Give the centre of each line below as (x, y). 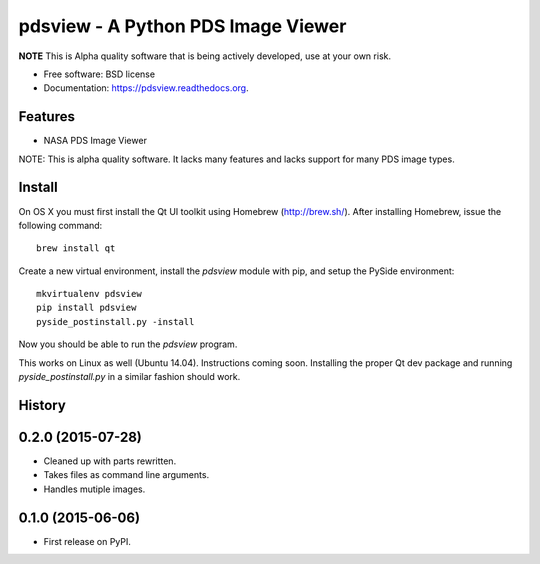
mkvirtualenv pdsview (89, 294)
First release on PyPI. (87, 541)
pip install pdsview (86, 308)
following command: (60, 225)
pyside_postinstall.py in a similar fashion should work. (129, 377)
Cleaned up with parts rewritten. (110, 461)
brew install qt (76, 248)
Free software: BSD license (99, 74)
